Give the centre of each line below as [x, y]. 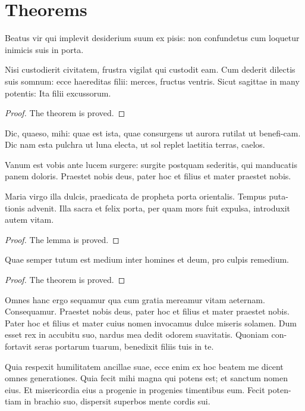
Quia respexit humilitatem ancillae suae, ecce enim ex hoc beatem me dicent [144, 366]
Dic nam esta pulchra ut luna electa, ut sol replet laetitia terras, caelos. [135, 144]
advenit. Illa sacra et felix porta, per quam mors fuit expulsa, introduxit [159, 208]
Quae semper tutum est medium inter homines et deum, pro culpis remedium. [147, 259]
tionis [15, 208]
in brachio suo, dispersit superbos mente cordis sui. [117, 401]
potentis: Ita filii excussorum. [58, 93]
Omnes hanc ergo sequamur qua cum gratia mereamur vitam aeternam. [135, 299]
